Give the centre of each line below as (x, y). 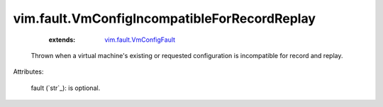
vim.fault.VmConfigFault (140, 40)
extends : (62, 40)
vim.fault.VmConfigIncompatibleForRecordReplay (164, 18)
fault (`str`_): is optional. (66, 88)
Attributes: (28, 72)
